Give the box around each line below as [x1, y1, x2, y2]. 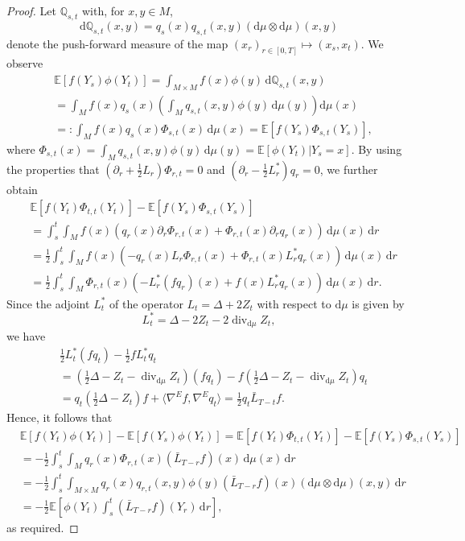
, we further [319, 160, 378, 177]
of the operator [109, 295, 183, 312]
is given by [352, 295, 405, 312]
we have [6, 328, 46, 345]
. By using [351, 140, 402, 157]
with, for [81, 2, 125, 19]
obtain [6, 180, 38, 197]
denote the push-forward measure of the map [6, 35, 228, 52]
